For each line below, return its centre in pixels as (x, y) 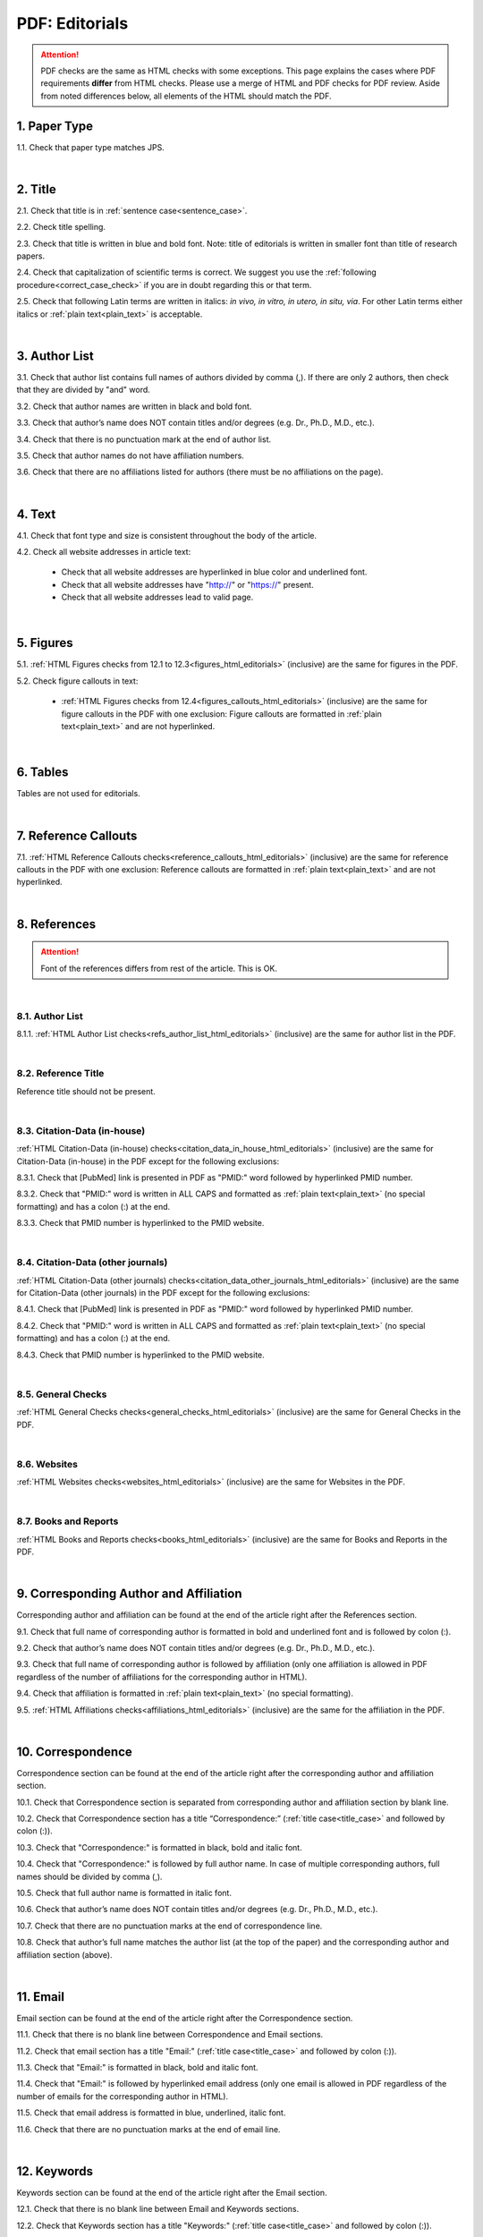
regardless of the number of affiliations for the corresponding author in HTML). (162, 1677)
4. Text (36, 514)
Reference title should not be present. (86, 1091)
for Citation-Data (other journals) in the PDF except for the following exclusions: (163, 1293)
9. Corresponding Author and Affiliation (129, 1594)
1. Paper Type (55, 126)
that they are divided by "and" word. (84, 390)
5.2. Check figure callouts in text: (77, 681)
